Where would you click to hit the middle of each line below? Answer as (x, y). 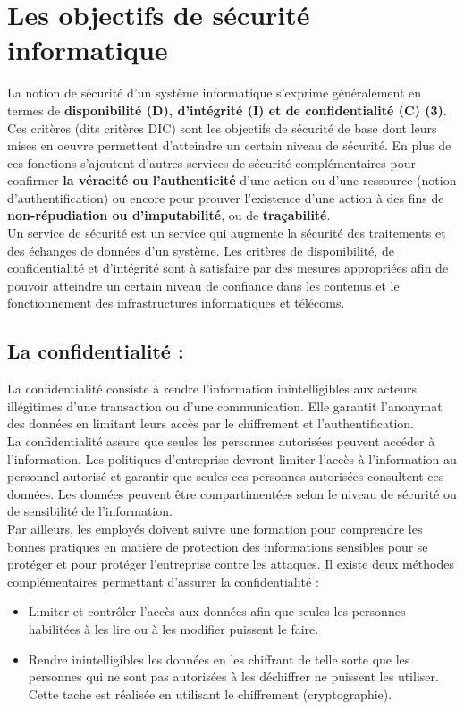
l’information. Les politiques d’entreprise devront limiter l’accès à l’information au (232, 458)
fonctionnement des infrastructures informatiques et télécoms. (176, 303)
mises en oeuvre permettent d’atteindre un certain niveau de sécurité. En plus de (229, 145)
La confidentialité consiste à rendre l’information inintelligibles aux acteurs (212, 389)
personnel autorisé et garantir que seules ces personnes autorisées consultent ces (226, 476)
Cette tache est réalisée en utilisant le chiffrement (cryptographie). (210, 693)
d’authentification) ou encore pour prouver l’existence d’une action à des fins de (226, 197)
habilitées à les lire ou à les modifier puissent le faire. (173, 628)
